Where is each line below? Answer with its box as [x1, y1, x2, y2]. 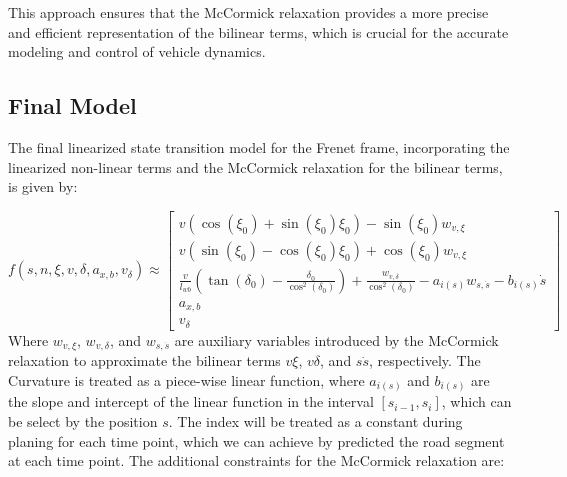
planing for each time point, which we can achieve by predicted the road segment [8, 430, 505, 451]
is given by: [8, 176, 78, 197]
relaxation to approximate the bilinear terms [8, 350, 281, 371]
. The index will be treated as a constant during [168, 410, 463, 431]
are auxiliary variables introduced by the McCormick [174, 329, 499, 350]
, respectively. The [369, 350, 481, 371]
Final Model [8, 90, 137, 121]
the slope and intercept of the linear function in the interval [8, 391, 374, 412]
